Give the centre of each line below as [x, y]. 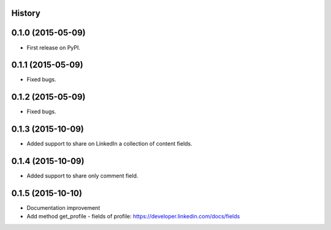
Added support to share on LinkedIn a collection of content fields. [109, 144]
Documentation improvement [63, 208]
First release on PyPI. [54, 47]
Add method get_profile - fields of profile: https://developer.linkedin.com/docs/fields [133, 217]
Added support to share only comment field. [82, 176]
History [26, 13]
